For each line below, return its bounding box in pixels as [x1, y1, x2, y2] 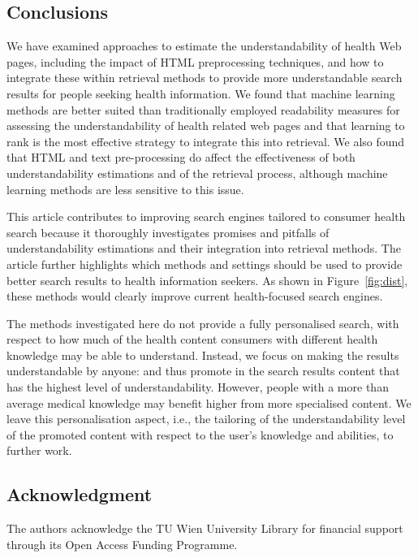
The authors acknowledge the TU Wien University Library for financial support [6, 520, 403, 537]
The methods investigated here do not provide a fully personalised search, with [6, 314, 399, 331]
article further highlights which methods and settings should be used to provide [6, 255, 403, 272]
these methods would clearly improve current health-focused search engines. [6, 288, 383, 305]
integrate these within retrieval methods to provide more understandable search [6, 69, 403, 86]
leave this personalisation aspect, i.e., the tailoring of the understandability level [6, 410, 406, 427]
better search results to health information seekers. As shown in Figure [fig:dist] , [6, 271, 408, 288]
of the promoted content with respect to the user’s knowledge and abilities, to [6, 426, 394, 443]
